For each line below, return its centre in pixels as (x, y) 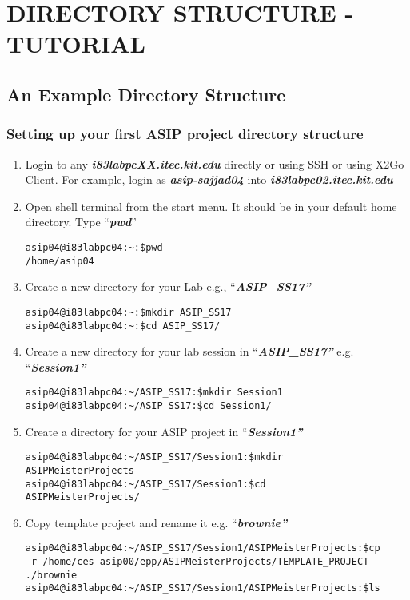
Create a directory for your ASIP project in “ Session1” (164, 431)
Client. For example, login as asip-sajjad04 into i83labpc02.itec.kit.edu (209, 179)
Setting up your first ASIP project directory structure (185, 134)
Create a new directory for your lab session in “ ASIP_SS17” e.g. (189, 351)
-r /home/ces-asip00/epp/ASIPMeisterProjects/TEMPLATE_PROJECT (197, 562)
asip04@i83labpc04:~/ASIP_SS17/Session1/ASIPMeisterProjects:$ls (203, 588)
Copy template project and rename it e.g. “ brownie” (156, 522)
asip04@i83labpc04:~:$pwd (94, 247)
